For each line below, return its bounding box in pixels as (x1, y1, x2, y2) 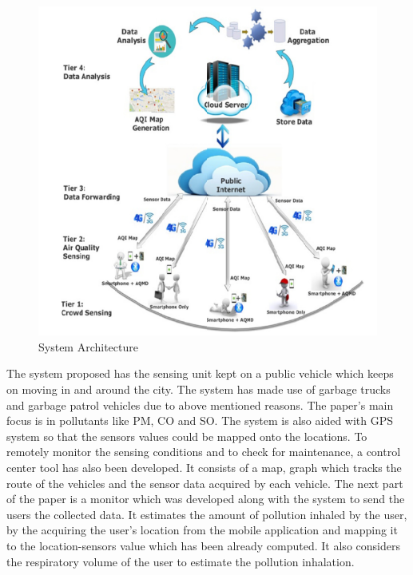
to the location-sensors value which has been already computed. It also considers (6, 537, 400, 553)
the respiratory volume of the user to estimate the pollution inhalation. (6, 553, 355, 569)
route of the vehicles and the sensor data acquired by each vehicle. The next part (6, 474, 403, 491)
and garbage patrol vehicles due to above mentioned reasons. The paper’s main (6, 396, 394, 413)
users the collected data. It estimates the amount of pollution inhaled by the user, (6, 506, 407, 522)
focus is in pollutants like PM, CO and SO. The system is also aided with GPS (6, 412, 394, 429)
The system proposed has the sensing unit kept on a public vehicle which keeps (6, 365, 394, 382)
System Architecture (38, 338, 138, 355)
